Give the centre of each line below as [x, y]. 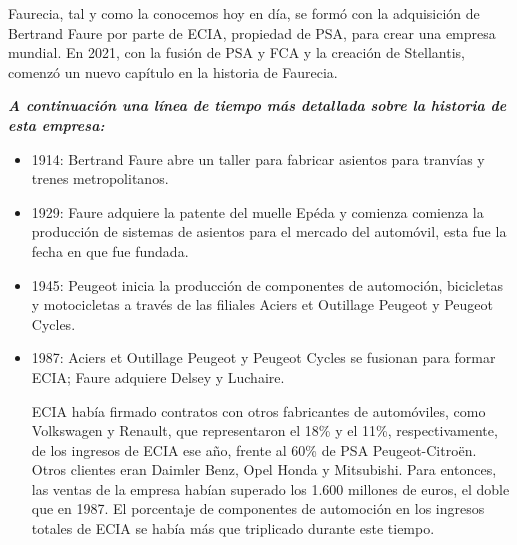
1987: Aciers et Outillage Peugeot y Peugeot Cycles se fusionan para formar [263, 357]
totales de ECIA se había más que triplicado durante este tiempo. [233, 528]
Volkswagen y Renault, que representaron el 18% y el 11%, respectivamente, [264, 430]
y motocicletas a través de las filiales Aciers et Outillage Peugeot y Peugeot [262, 304]
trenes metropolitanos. [100, 178]
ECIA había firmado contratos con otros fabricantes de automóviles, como [258, 410]
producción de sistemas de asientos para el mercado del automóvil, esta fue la [269, 231]
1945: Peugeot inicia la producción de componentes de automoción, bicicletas [267, 284]
